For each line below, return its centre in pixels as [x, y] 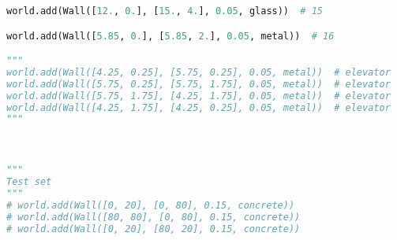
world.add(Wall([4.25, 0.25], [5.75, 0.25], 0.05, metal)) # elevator [198, 72]
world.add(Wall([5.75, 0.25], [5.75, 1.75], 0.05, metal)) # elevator [198, 84]
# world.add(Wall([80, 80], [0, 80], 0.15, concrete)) [154, 217]
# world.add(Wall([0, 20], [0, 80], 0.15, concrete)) [151, 205]
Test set [29, 182]
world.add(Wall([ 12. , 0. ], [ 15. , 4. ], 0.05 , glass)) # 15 [165, 11]
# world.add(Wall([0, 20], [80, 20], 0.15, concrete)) [154, 229]
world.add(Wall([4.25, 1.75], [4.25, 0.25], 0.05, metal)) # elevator [198, 107]
